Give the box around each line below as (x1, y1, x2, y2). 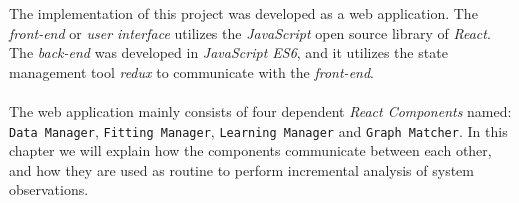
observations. (9, 179, 89, 200)
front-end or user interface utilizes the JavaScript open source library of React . (9, 22, 491, 43)
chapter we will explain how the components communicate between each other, (9, 140, 492, 161)
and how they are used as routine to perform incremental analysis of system (9, 159, 474, 180)
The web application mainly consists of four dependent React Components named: (9, 100, 512, 121)
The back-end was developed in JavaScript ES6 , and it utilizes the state (9, 42, 448, 63)
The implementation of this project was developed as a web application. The (9, 3, 478, 23)
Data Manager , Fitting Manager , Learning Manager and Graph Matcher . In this (9, 120, 508, 141)
